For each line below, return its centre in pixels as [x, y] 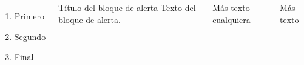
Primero [29, 16]
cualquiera [231, 19]
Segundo [30, 36]
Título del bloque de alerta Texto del [127, 7]
